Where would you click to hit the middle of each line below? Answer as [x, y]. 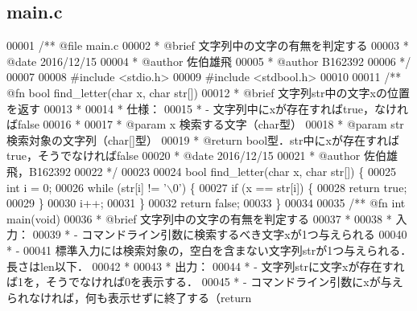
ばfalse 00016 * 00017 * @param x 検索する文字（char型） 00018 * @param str [205, 124]
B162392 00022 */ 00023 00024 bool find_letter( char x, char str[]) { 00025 [212, 171]
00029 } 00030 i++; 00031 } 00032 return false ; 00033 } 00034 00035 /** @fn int [206, 203]
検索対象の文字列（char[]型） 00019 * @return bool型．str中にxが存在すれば [203, 139]
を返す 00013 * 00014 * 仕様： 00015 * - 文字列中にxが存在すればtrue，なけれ [207, 108]
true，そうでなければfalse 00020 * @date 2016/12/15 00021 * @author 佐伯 [196, 155]
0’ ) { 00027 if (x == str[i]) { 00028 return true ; [290, 187]
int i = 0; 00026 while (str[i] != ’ [87, 187]
